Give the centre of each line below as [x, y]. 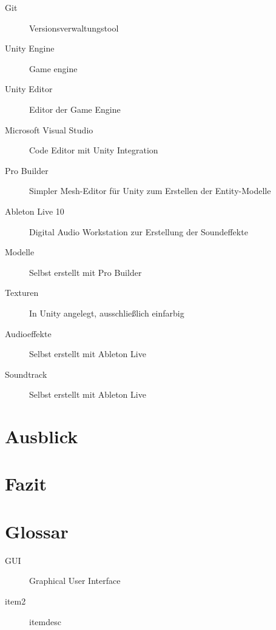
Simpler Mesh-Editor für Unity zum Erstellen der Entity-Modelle [150, 191]
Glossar [37, 531]
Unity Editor [29, 89]
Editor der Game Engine [75, 109]
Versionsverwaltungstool [74, 28]
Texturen [22, 293]
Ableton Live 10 [35, 211]
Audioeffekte [28, 333]
